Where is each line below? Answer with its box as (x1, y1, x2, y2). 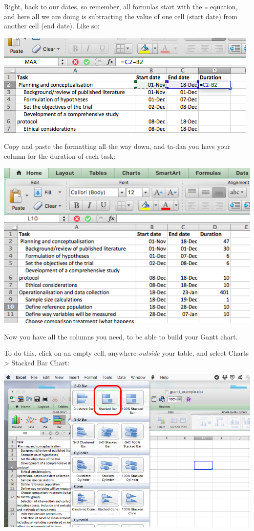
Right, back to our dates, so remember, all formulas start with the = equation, (4, 1, 238, 11)
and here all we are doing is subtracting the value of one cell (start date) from (4, 11, 237, 21)
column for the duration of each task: (4, 151, 116, 161)
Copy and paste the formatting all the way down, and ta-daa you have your (4, 141, 231, 151)
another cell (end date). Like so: (4, 21, 100, 31)
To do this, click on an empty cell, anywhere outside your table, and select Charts (4, 348, 249, 358)
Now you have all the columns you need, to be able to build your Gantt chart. (4, 331, 238, 341)
